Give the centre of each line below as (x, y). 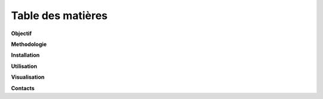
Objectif (22, 33)
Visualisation (28, 77)
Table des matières (59, 16)
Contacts (23, 88)
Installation (25, 55)
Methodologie (29, 44)
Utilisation (24, 66)
